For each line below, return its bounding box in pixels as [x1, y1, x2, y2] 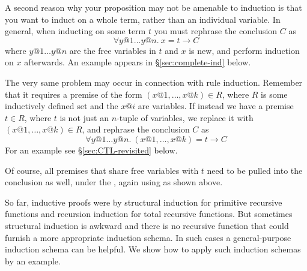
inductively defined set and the [5, 100, 118, 112]
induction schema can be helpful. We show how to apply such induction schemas [5, 243, 301, 255]
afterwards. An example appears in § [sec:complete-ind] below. [24, 56, 251, 68]
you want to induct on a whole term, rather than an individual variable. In [5, 13, 281, 25]
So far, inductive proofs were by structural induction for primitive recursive [5, 195, 282, 208]
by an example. [5, 254, 61, 267]
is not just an [59, 111, 109, 124]
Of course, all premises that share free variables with [5, 164, 199, 176]
